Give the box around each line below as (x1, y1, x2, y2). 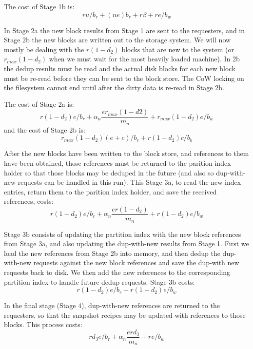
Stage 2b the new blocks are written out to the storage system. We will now (4, 35, 231, 45)
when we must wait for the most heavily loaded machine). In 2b (49, 54, 240, 64)
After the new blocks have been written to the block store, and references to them (4, 148, 249, 158)
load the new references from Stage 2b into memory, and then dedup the (4, 248, 220, 258)
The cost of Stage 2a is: (4, 98, 74, 109)
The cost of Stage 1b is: (4, 1, 75, 11)
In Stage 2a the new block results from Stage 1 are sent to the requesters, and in (4, 25, 245, 35)
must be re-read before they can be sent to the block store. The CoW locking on (4, 73, 244, 83)
